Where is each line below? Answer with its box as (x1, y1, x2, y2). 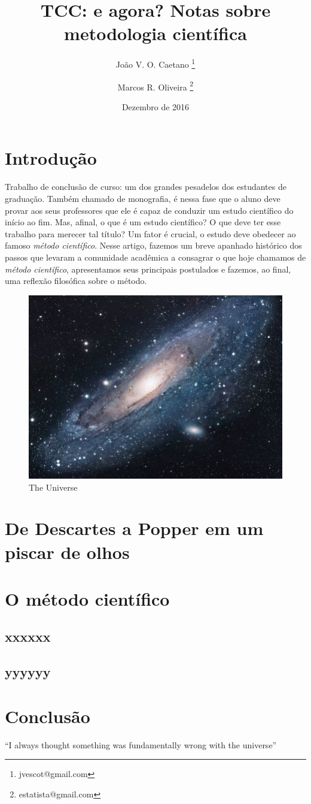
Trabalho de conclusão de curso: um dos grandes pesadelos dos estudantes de (5, 180, 286, 193)
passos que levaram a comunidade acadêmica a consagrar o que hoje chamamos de (5, 250, 306, 263)
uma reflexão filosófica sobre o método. (5, 274, 147, 287)
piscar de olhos (5, 539, 130, 564)
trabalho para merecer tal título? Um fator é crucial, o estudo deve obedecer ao (5, 227, 296, 240)
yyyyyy (5, 663, 51, 681)
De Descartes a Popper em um (5, 516, 264, 540)
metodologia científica (64, 21, 247, 46)
